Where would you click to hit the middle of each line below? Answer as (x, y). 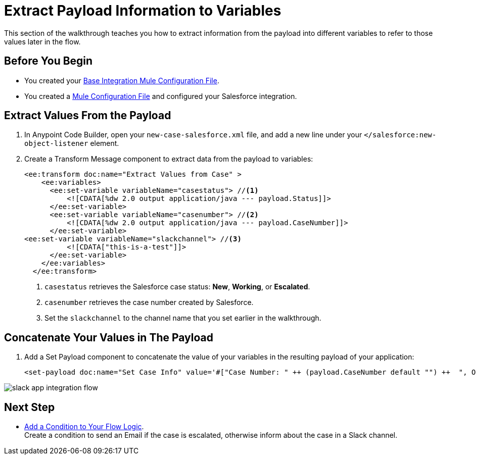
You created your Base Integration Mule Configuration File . (122, 80)
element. (105, 143)
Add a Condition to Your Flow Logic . (84, 427)
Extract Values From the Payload (88, 116)
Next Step (30, 407)
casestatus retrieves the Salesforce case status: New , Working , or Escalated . (177, 287)
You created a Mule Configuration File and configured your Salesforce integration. (161, 96)
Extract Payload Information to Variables (143, 11)
